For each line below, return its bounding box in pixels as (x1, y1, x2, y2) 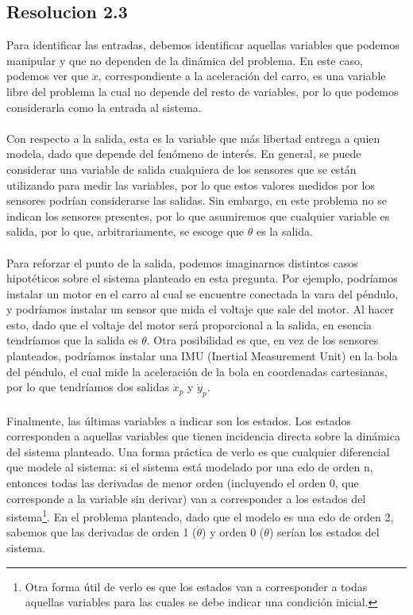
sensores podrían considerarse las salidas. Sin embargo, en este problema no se (6, 192, 387, 209)
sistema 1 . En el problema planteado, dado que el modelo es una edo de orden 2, (6, 506, 394, 525)
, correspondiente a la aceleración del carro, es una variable (98, 67, 386, 84)
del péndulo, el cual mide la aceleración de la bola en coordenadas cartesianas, (6, 363, 388, 379)
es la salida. (256, 223, 313, 240)
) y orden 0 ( (202, 524, 264, 540)
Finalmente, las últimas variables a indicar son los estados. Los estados (6, 412, 352, 429)
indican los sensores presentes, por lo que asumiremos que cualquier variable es (6, 207, 390, 224)
